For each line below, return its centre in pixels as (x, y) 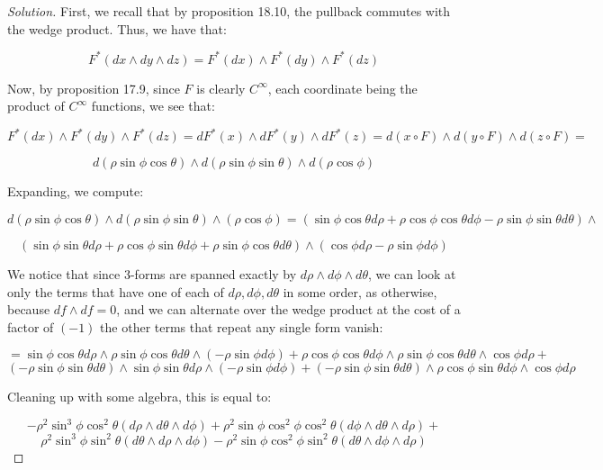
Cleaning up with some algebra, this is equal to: (139, 397)
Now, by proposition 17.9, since (94, 88)
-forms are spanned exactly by (213, 273)
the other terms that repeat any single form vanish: (242, 326)
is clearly (221, 88)
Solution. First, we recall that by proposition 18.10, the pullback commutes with (229, 11)
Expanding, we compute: (76, 191)
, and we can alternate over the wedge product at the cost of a (288, 309)
